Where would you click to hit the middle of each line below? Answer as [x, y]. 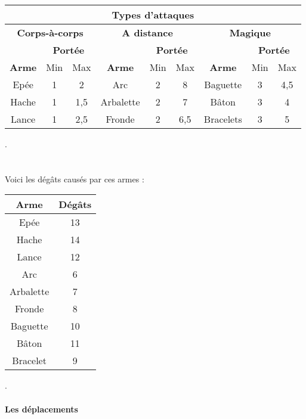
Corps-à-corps [50, 32]
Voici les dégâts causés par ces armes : [75, 179]
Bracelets [223, 119]
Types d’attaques [153, 15]
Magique [250, 32]
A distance [147, 32]
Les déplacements [41, 409]
